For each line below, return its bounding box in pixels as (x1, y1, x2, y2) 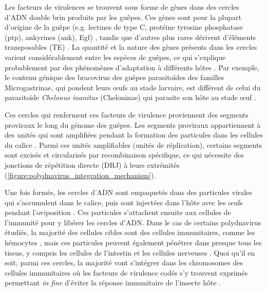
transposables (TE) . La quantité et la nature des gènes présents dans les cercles (5, 42, 257, 52)
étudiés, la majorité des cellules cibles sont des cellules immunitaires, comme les (5, 227, 255, 238)
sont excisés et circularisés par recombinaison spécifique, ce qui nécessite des (5, 149, 244, 160)
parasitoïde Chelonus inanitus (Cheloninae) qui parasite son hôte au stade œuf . (5, 92, 256, 103)
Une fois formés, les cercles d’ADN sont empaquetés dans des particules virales (5, 187, 253, 198)
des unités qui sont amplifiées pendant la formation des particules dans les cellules (5, 129, 263, 140)
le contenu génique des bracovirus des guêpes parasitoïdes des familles (5, 72, 224, 83)
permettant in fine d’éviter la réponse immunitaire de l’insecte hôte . (5, 277, 221, 288)
